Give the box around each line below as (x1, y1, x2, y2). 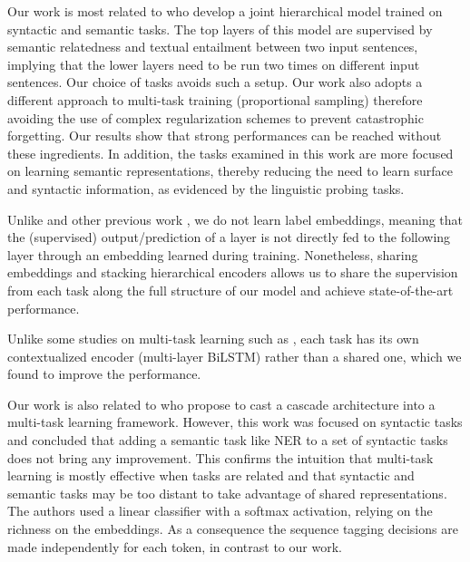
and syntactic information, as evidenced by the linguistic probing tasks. (7, 179, 405, 198)
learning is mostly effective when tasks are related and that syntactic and (7, 466, 415, 485)
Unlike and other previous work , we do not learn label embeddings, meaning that (7, 209, 464, 228)
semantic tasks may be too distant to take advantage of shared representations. (7, 483, 447, 502)
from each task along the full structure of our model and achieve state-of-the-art (7, 280, 454, 299)
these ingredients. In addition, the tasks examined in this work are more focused (7, 143, 454, 162)
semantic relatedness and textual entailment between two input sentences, (7, 37, 418, 56)
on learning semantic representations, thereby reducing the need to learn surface (7, 161, 453, 180)
